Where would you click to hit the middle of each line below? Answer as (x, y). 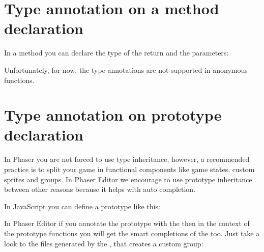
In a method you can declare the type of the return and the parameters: (116, 53)
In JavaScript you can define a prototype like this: (82, 206)
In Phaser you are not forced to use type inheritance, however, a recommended (127, 159)
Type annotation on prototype (113, 115)
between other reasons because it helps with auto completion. (100, 189)
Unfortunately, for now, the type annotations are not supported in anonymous (126, 69)
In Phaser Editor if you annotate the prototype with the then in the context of (127, 223)
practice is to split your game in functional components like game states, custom (129, 169)
